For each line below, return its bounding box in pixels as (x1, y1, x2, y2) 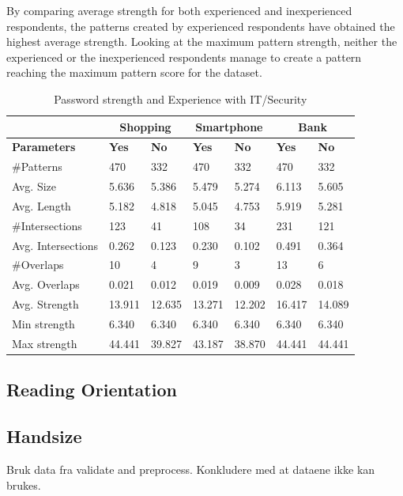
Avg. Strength (12, 296, 79, 312)
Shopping (119, 118, 171, 134)
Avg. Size (12, 178, 56, 195)
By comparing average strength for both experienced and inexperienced (6, 2, 352, 18)
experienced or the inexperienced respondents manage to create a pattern (6, 48, 362, 65)
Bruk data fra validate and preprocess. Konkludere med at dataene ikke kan (6, 460, 375, 477)
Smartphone (195, 118, 263, 134)
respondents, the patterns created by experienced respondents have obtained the (6, 17, 395, 34)
